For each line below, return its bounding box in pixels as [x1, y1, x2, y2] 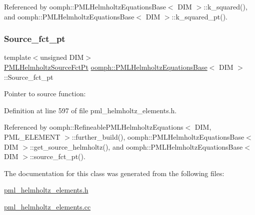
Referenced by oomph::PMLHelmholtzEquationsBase [4, 1, 166, 11]
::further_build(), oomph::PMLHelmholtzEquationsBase [71, 131, 244, 142]
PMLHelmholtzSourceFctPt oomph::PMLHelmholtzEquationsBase [4, 62, 207, 72]
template [4, 52, 31, 62]
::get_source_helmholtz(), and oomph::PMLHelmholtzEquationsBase [29, 141, 243, 152]
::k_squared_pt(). [171, 11, 227, 21]
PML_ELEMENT [4, 131, 60, 142]
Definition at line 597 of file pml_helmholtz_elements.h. [4, 105, 177, 115]
